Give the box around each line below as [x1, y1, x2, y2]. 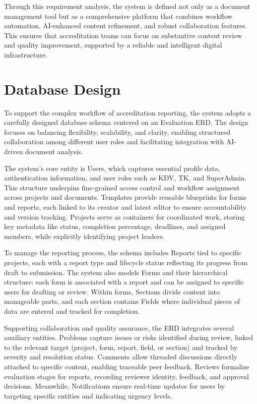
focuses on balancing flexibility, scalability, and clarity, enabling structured [4, 126, 231, 137]
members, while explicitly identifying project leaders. [4, 231, 165, 241]
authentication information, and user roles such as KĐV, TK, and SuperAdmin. [4, 173, 247, 183]
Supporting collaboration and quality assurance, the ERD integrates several [4, 322, 234, 333]
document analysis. [25, 146, 83, 157]
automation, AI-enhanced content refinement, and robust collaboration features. [4, 20, 247, 31]
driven [4, 146, 23, 157]
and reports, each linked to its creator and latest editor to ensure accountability [4, 202, 247, 212]
